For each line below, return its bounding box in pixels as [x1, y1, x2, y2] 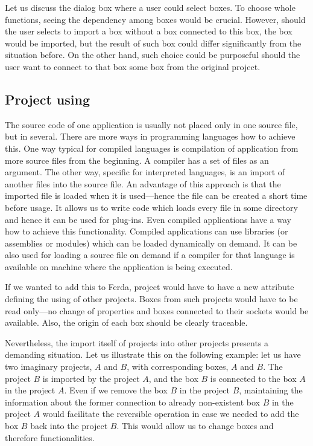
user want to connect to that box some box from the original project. [5, 60, 261, 73]
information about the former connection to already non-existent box [5, 395, 260, 408]
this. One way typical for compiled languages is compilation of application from [5, 141, 299, 154]
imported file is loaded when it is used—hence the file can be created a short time [5, 189, 308, 202]
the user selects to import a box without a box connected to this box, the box [5, 25, 292, 37]
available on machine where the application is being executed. [5, 260, 233, 273]
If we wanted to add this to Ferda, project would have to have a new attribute [5, 280, 294, 293]
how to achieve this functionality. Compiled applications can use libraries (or [5, 225, 288, 238]
